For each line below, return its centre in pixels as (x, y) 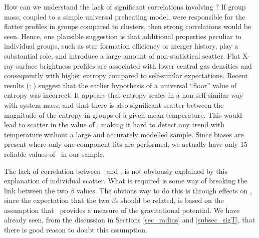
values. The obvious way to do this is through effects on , (164, 190)
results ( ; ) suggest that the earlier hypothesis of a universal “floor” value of (120, 85)
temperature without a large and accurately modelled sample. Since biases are (124, 134)
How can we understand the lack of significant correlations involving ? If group (125, 7)
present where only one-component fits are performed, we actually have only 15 (126, 144)
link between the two (36, 190)
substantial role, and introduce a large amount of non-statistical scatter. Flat (122, 55)
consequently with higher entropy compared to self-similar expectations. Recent (126, 75)
